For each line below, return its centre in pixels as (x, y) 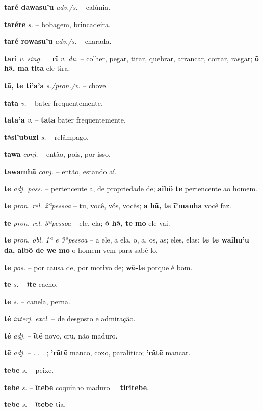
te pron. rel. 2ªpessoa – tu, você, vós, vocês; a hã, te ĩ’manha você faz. (118, 205)
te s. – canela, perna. (37, 301)
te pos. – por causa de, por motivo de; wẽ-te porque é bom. (98, 267)
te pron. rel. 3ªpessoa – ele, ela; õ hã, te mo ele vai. (87, 222)
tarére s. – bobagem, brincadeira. (57, 24)
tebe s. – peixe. (29, 370)
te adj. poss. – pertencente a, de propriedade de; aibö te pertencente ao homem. (131, 188)
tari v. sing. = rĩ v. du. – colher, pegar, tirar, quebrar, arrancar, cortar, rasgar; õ (131, 58)
